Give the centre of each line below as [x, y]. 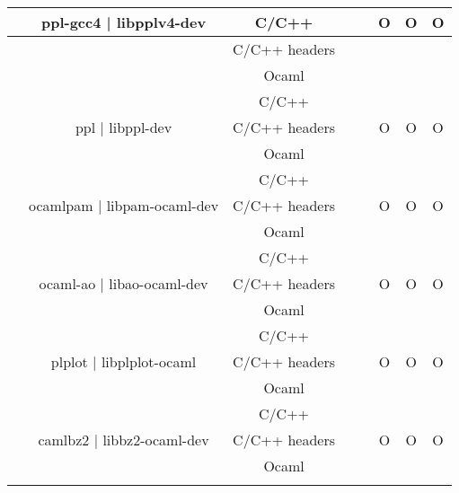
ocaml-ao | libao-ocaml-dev [124, 283]
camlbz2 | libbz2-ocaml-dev [124, 440]
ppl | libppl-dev [124, 127]
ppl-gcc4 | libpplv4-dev [124, 22]
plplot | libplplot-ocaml [124, 361]
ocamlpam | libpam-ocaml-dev [124, 205]
